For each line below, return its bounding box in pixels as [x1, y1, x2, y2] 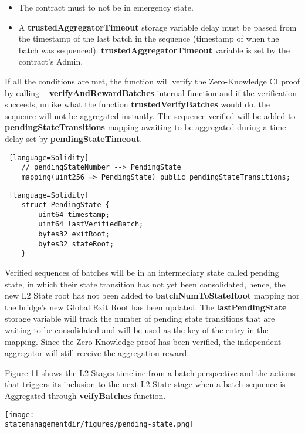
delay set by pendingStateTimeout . [5, 132, 143, 144]
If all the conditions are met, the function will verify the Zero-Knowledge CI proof [5, 75, 300, 87]
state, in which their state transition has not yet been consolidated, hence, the [5, 278, 286, 290]
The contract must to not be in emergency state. [18, 1, 194, 13]
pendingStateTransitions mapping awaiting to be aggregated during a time [5, 121, 286, 133]
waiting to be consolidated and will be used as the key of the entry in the [5, 324, 269, 336]
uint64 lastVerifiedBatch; [38, 220, 144, 229]
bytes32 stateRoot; [38, 239, 114, 248]
